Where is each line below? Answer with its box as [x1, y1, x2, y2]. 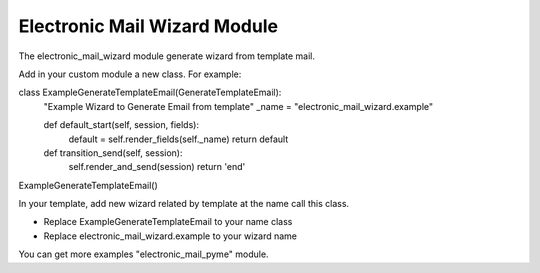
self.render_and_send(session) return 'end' [68, 161, 246, 173]
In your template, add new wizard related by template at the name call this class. [18, 198, 350, 210]
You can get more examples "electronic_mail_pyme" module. [18, 248, 269, 260]
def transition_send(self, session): [43, 146, 183, 159]
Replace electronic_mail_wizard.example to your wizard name [43, 230, 297, 242]
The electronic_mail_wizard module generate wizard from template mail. [18, 50, 315, 62]
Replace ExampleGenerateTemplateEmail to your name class [43, 216, 293, 228]
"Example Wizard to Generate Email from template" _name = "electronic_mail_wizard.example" [43, 100, 434, 112]
